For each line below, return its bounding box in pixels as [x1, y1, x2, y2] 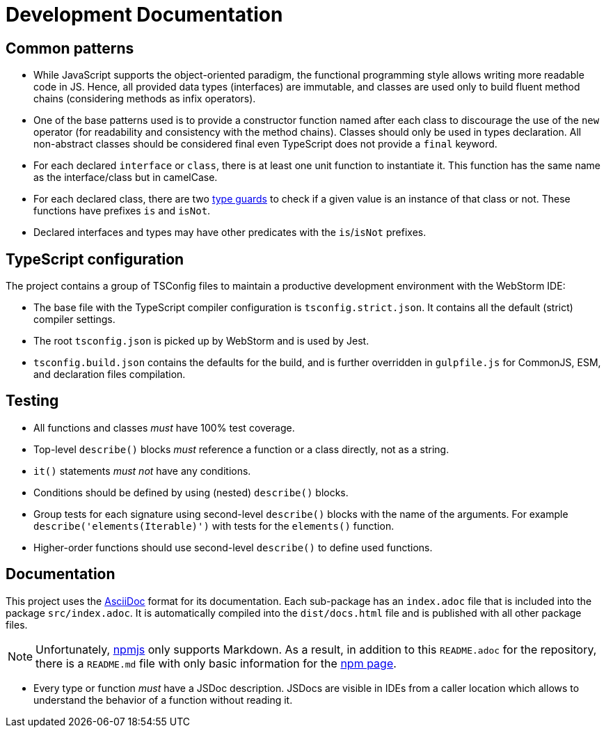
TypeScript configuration [6, 250, 184, 268]
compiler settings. [33, 313, 115, 326]
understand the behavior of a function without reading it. [33, 693, 293, 706]
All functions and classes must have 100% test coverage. [33, 421, 295, 434]
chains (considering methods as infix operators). [33, 93, 256, 105]
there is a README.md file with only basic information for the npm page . [35, 656, 397, 670]
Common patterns [6, 39, 134, 57]
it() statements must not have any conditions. [33, 464, 251, 477]
